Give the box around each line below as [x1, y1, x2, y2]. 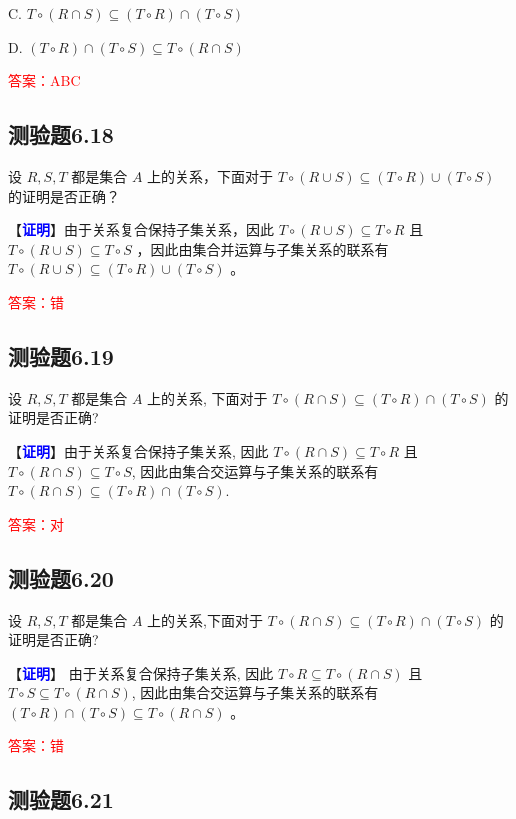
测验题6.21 [8, 784, 114, 815]
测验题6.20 [8, 562, 114, 593]
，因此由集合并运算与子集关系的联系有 [136, 238, 389, 259]
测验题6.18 [8, 119, 114, 150]
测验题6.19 [8, 340, 114, 371]
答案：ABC [8, 70, 81, 91]
